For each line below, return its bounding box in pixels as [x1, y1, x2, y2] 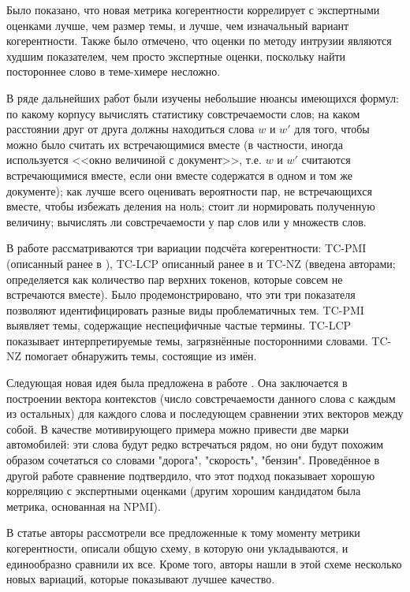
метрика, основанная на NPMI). [6, 497, 161, 514]
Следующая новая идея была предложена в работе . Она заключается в [6, 374, 348, 391]
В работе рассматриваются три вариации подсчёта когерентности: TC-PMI [6, 240, 367, 256]
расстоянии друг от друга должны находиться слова [6, 121, 255, 137]
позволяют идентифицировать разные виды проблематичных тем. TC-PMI [6, 301, 364, 318]
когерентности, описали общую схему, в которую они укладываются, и [6, 540, 348, 556]
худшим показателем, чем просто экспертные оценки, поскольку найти [6, 47, 346, 64]
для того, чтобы [294, 121, 370, 137]
